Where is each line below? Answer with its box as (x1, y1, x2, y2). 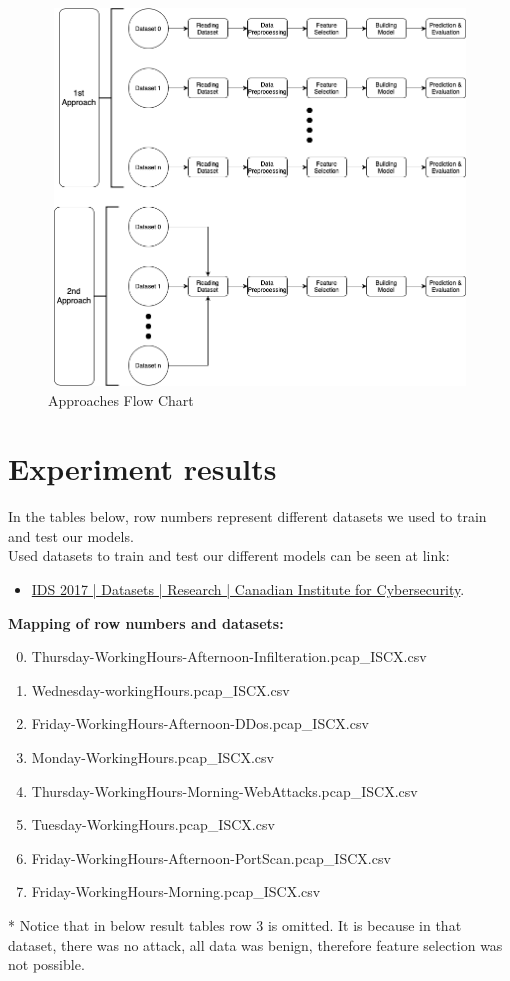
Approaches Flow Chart (48, 389, 194, 410)
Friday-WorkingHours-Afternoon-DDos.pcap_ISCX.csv (31, 713, 369, 734)
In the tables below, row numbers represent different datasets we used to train (8, 506, 487, 527)
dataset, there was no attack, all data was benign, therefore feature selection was (8, 934, 503, 955)
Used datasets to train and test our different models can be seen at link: (8, 545, 450, 566)
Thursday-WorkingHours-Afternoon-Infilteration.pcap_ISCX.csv (31, 646, 427, 667)
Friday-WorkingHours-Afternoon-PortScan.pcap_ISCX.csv (31, 847, 391, 868)
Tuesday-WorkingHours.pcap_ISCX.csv (31, 814, 275, 835)
